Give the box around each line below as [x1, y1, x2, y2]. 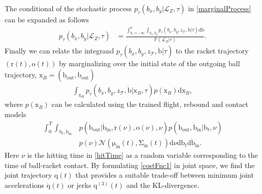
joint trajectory [5, 170, 52, 180]
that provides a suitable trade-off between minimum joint [75, 170, 254, 180]
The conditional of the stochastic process [5, 3, 132, 13]
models [5, 108, 26, 119]
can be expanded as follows [5, 14, 89, 24]
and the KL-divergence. [126, 180, 199, 190]
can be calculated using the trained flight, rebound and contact [51, 99, 249, 109]
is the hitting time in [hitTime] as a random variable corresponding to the [27, 150, 258, 160]
